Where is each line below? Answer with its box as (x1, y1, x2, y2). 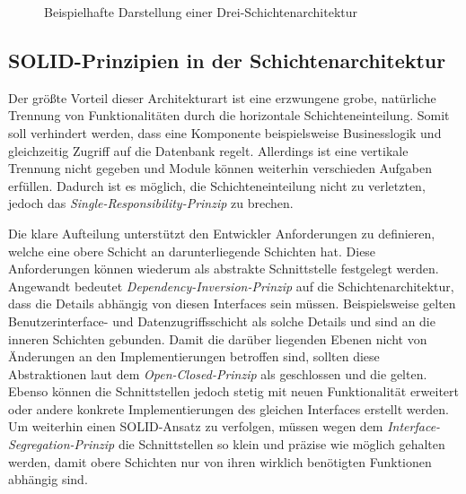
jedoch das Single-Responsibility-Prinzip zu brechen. (8, 194, 294, 212)
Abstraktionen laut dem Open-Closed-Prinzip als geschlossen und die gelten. (8, 364, 427, 383)
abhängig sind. (8, 470, 88, 489)
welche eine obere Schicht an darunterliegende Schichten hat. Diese (8, 241, 376, 260)
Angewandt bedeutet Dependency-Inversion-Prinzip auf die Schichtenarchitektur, (8, 276, 454, 295)
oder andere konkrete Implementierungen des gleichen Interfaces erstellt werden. (8, 399, 449, 418)
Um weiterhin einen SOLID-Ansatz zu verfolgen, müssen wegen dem (8, 417, 383, 436)
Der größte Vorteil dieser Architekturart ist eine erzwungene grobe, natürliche (8, 88, 436, 107)
